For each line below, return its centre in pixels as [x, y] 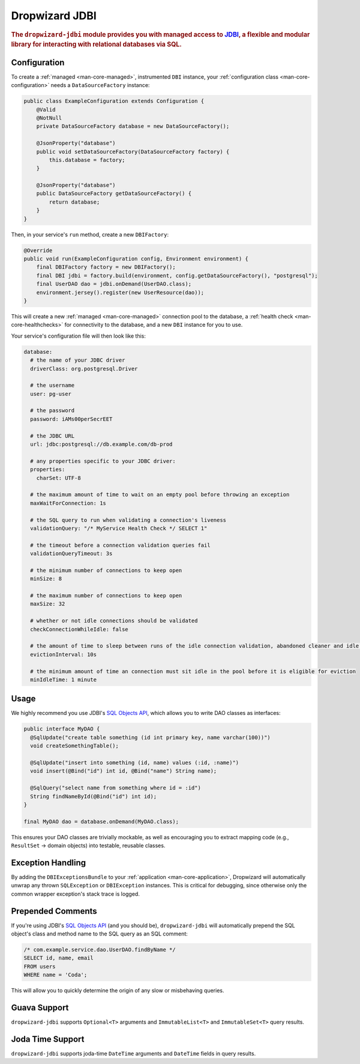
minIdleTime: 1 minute [64, 679]
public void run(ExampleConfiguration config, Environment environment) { [136, 259]
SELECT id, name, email [59, 958]
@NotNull [49, 118]
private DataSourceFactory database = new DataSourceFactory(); [133, 126]
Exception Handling [49, 862]
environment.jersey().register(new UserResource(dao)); [120, 292]
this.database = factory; [87, 160]
